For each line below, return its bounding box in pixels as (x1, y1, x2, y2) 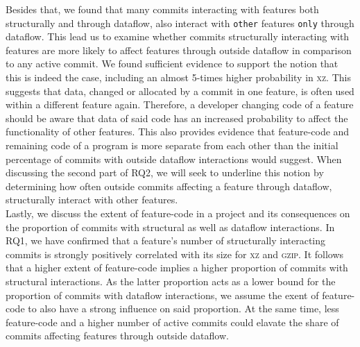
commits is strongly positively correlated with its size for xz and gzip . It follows (6, 246, 344, 261)
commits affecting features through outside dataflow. (6, 328, 229, 343)
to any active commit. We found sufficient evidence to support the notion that (6, 56, 338, 71)
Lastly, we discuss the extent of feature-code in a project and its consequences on (6, 205, 350, 220)
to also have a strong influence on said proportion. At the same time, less (28, 301, 339, 316)
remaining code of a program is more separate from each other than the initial (6, 138, 338, 152)
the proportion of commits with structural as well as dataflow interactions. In (6, 219, 335, 234)
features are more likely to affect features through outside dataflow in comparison (6, 42, 352, 57)
